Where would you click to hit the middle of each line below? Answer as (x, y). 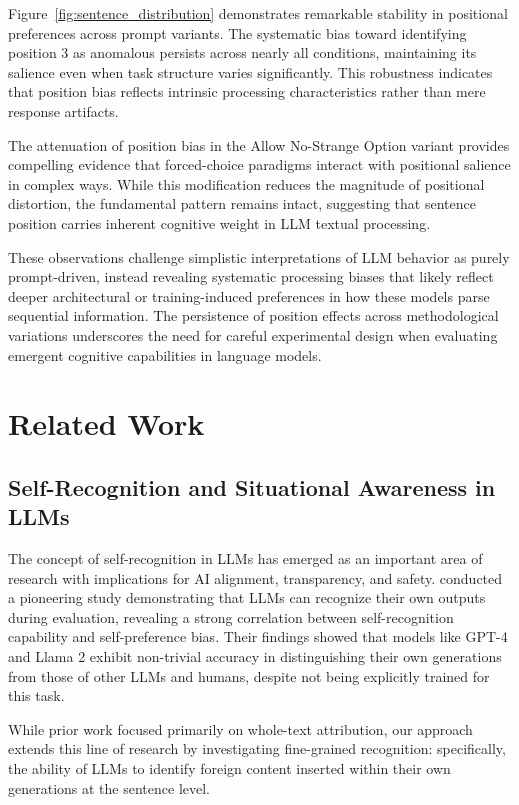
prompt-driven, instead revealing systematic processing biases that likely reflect (251, 276)
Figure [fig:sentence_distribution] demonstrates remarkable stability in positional (258, 13)
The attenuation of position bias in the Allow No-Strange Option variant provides (259, 144)
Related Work (106, 423)
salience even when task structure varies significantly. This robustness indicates (250, 71)
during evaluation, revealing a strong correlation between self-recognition (231, 616)
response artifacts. (63, 110)
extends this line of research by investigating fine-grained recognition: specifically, (257, 748)
